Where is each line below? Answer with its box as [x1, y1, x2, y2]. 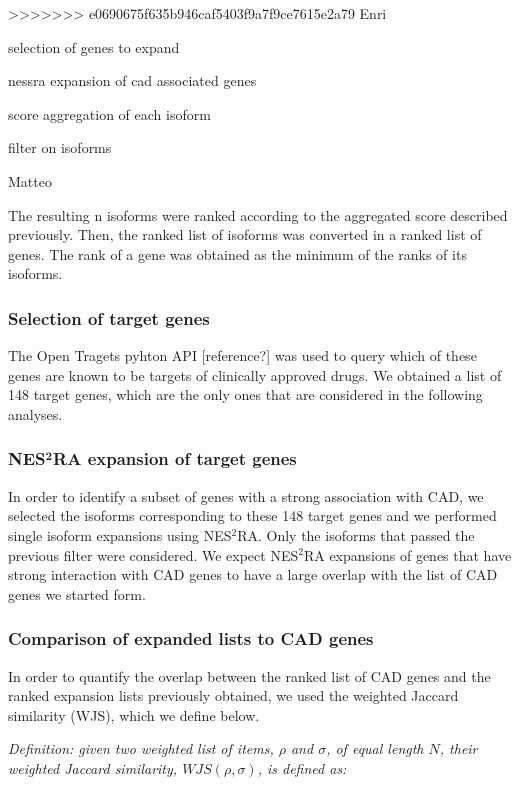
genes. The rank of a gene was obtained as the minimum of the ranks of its [8, 243, 467, 264]
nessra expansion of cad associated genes [8, 70, 257, 91]
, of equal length [326, 738, 424, 759]
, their [439, 738, 478, 759]
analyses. [8, 403, 63, 424]
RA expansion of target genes [53, 446, 297, 471]
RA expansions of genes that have [303, 544, 512, 565]
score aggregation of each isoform [8, 103, 211, 124]
